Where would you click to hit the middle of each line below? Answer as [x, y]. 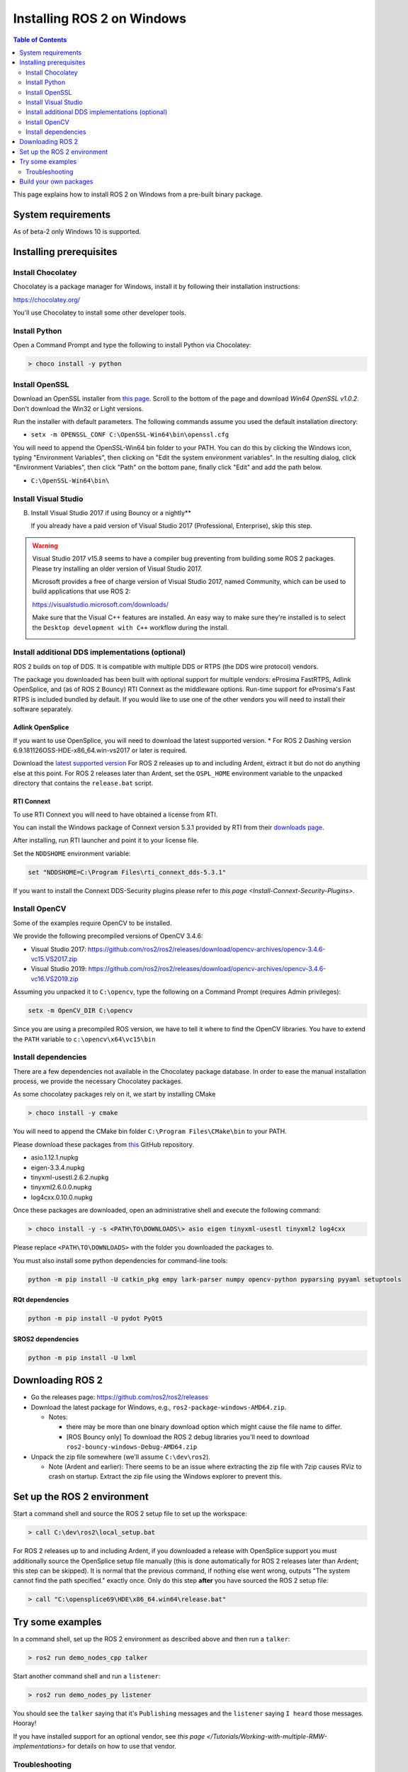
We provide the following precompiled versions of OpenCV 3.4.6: [108, 936]
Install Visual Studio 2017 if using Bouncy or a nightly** [111, 512]
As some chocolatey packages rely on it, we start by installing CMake [114, 1094]
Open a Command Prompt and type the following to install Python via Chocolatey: [132, 345]
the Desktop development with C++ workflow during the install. [131, 627]
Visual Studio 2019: [59, 969]
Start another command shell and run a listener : [87, 1676]
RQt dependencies [41, 1300]
